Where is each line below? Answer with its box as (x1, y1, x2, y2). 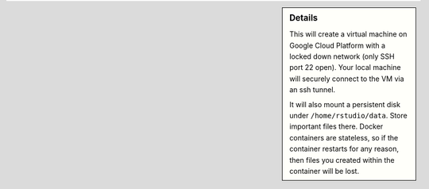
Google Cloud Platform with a (289, 40, 385, 50)
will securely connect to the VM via (289, 74, 404, 83)
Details (289, 13, 318, 23)
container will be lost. (289, 166, 360, 175)
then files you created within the (289, 155, 395, 164)
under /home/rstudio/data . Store (289, 111, 408, 120)
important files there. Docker (289, 121, 384, 131)
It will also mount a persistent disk (289, 99, 401, 109)
